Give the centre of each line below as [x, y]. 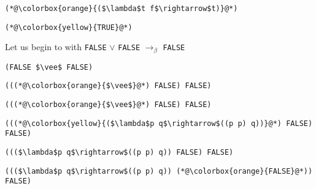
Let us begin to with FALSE [56, 47]
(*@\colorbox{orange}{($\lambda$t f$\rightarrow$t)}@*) [121, 9]
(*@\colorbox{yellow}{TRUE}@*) [69, 27]
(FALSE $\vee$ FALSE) [49, 67]
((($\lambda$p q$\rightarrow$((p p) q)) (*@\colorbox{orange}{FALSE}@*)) [159, 171]
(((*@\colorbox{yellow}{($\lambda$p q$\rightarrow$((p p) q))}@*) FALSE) [159, 123]
